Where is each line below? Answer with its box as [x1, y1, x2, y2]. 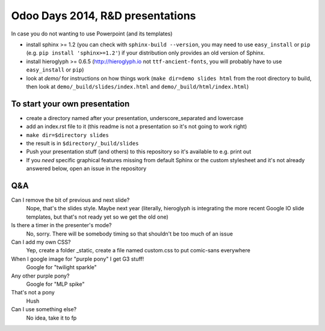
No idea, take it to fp [26, 314, 77, 321]
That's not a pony [11, 289, 55, 296]
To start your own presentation [11, 99, 130, 109]
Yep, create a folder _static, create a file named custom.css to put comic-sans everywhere [26, 247, 251, 254]
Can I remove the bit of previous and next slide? [11, 196, 130, 204]
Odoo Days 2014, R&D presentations [11, 9, 196, 22]
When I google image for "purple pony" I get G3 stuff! [11, 255, 144, 263]
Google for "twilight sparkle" [26, 264, 97, 271]
